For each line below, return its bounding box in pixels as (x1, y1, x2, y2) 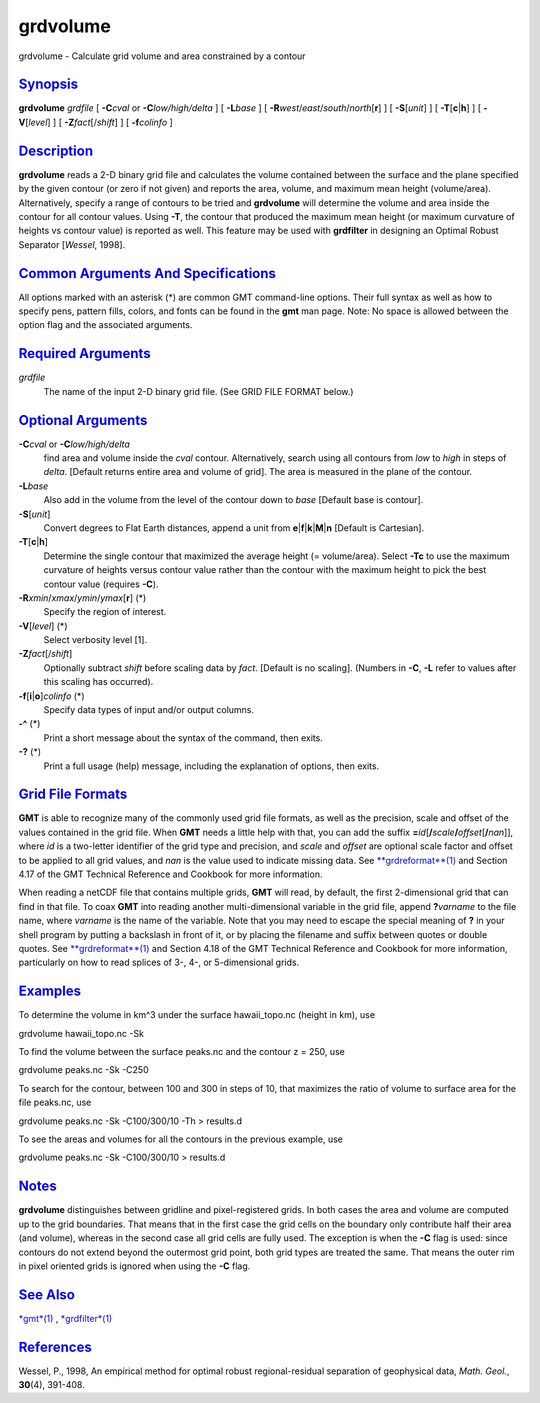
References (18, 1338, 92, 1355)
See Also (18, 1286, 75, 1303)
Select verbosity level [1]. (43, 634, 148, 646)
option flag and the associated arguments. (18, 319, 193, 331)
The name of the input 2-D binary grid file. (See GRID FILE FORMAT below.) (43, 385, 354, 397)
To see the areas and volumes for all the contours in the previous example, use (18, 1133, 344, 1145)
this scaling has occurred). (43, 676, 154, 688)
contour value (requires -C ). (43, 578, 159, 590)
